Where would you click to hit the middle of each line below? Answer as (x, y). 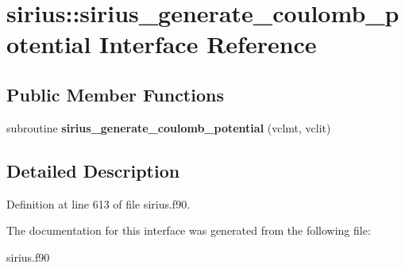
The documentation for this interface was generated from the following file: (189, 230)
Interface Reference (208, 44)
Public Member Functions (115, 94)
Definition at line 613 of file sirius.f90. (98, 203)
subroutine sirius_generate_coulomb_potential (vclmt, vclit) (169, 127)
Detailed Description (93, 170)
